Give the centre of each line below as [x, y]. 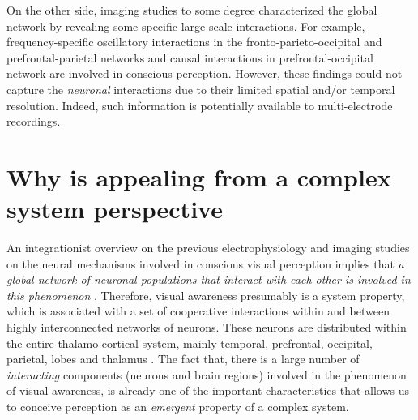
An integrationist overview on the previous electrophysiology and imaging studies [208, 248]
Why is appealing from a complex [199, 176]
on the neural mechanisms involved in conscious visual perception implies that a [205, 263]
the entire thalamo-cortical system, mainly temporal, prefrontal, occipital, [190, 343]
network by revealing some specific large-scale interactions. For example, [186, 26]
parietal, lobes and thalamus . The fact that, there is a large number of [183, 359]
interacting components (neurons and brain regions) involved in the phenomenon [207, 374]
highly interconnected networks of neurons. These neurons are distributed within [207, 327]
